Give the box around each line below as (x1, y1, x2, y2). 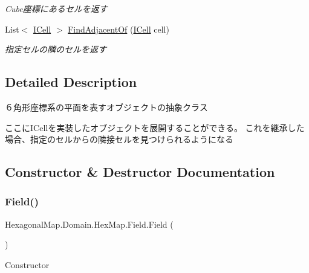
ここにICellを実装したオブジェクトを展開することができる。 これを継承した (5, 121, 305, 133)
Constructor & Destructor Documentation (5, 162, 275, 181)
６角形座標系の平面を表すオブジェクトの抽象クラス (5, 100, 208, 113)
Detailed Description (5, 72, 137, 91)
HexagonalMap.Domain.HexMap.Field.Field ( (5, 217, 174, 230)
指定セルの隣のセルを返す (5, 43, 106, 56)
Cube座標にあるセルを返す (5, 2, 108, 14)
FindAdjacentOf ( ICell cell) (68, 22, 169, 35)
